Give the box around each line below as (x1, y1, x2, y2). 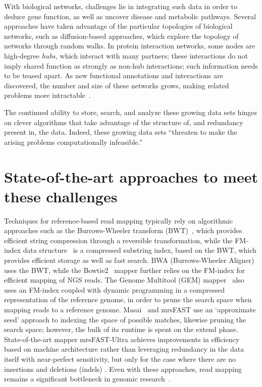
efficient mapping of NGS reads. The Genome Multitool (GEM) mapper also (4, 274, 244, 285)
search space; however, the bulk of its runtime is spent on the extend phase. (4, 324, 238, 335)
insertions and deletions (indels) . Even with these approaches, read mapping (4, 363, 242, 374)
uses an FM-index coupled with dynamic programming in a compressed (4, 284, 225, 295)
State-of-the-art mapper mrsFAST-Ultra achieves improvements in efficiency (4, 334, 240, 344)
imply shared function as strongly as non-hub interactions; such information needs (4, 60, 258, 71)
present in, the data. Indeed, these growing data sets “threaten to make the (4, 127, 237, 137)
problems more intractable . (4, 90, 91, 100)
